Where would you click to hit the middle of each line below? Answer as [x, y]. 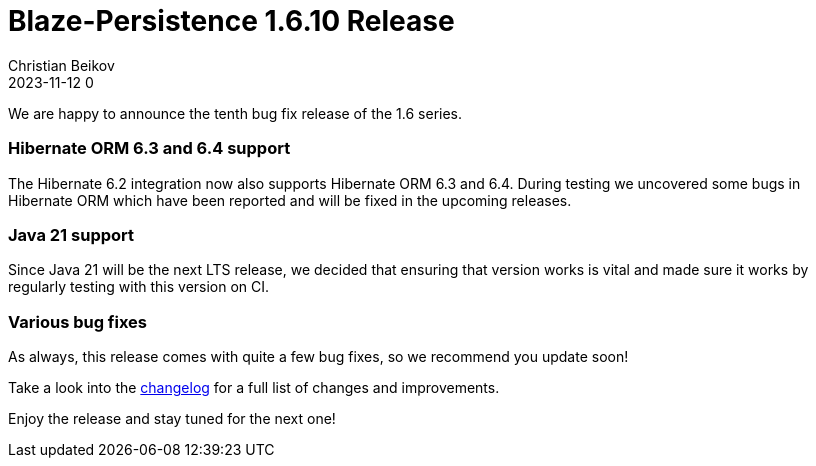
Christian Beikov [61, 65]
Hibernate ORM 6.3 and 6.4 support [149, 148]
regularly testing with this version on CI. [139, 287]
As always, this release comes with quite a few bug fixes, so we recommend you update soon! [318, 356]
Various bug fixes [78, 321]
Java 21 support [71, 234]
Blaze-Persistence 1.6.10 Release [231, 21]
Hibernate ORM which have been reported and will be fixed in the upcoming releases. [290, 200]
